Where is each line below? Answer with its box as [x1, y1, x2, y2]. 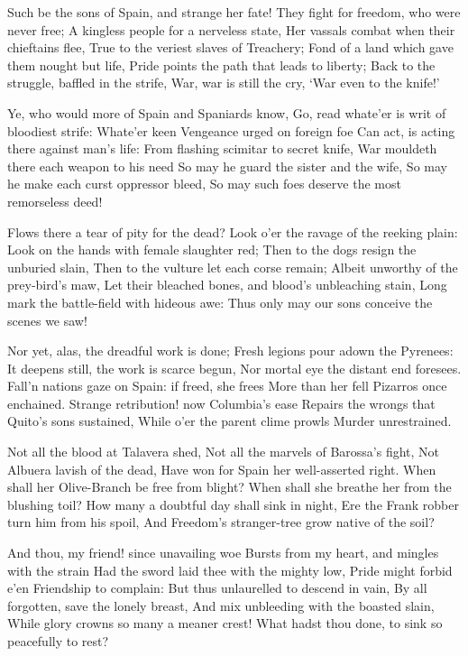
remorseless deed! [7, 191, 103, 210]
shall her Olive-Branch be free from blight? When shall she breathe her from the [7, 477, 452, 496]
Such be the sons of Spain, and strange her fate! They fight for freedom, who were [7, 3, 461, 21]
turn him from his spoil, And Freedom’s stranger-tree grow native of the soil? [7, 513, 435, 531]
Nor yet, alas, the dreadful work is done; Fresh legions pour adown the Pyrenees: [7, 341, 454, 360]
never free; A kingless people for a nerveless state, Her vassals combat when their [7, 20, 455, 39]
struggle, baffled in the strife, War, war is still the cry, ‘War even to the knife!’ [7, 73, 440, 92]
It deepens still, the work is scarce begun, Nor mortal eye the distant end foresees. [7, 358, 462, 377]
